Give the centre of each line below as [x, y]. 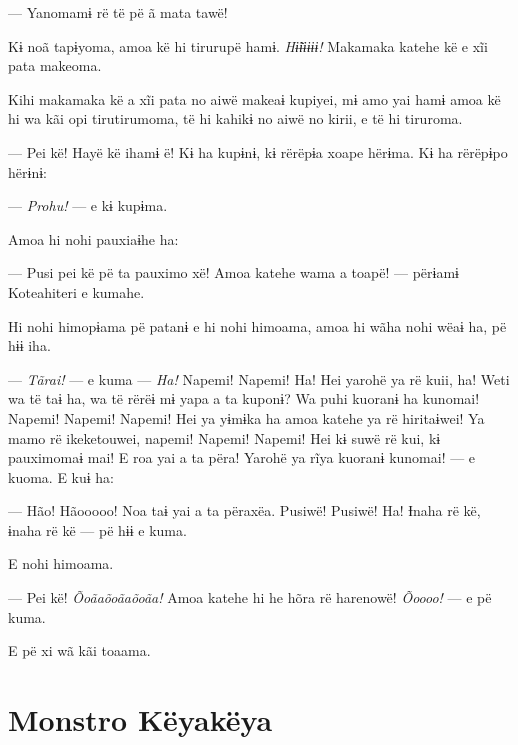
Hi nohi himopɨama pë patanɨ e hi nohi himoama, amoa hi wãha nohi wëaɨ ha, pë [257, 325]
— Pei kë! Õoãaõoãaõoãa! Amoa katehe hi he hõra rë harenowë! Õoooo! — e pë [250, 597]
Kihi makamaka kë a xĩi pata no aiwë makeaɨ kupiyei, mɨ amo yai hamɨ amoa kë [254, 98]
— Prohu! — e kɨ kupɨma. [88, 205]
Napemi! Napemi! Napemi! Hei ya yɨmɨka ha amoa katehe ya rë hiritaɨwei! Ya [246, 417]
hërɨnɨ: [27, 171]
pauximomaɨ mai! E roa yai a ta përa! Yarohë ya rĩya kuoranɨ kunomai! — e [242, 457]
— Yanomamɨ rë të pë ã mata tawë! [118, 12]
